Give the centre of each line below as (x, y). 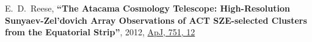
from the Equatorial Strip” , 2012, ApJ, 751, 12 (100, 32)
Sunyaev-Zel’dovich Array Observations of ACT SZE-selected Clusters (156, 20)
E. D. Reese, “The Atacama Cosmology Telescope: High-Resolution (147, 8)
